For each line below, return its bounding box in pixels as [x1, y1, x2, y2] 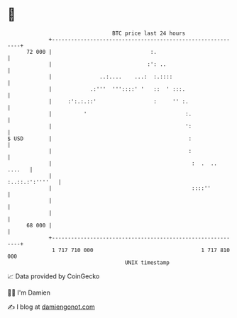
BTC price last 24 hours [112, 30, 186, 37]
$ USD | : [7, 135, 192, 142]
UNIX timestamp [124, 259, 170, 266]
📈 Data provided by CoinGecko [7, 272, 100, 280]
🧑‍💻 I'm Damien [7, 288, 51, 297]
